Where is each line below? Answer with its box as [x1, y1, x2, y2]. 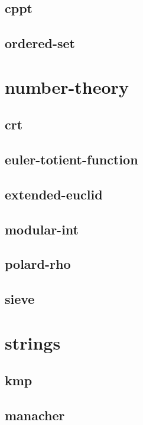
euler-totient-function [5, 150, 138, 169]
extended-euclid [5, 185, 103, 203]
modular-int [5, 220, 79, 238]
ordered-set [5, 34, 75, 52]
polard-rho [5, 255, 71, 273]
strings [5, 330, 61, 354]
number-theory [5, 74, 129, 99]
